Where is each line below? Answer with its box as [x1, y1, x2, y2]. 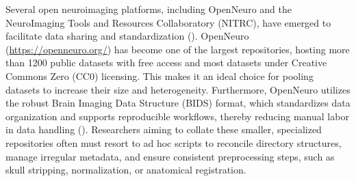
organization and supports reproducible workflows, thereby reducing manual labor [5, 109, 349, 123]
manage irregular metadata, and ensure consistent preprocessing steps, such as [5, 149, 335, 163]
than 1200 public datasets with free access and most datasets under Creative [5, 55, 327, 70]
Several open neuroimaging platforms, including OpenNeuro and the [5, 2, 292, 16]
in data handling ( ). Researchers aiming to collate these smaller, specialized [5, 122, 322, 137]
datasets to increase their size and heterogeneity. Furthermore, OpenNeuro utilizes [5, 82, 351, 96]
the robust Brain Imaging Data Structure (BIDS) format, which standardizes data [5, 96, 351, 110]
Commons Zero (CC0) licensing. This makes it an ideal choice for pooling [5, 68, 314, 83]
